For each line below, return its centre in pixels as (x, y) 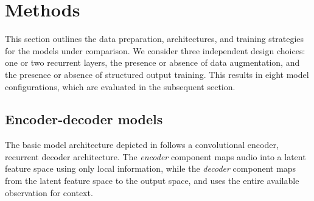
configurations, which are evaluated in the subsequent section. (120, 86)
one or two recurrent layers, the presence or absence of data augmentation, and (152, 62)
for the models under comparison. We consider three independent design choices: (155, 50)
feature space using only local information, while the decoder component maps (151, 168)
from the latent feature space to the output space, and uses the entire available (152, 181)
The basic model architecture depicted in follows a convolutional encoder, (142, 145)
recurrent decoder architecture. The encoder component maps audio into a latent (155, 156)
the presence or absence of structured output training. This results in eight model (157, 74)
